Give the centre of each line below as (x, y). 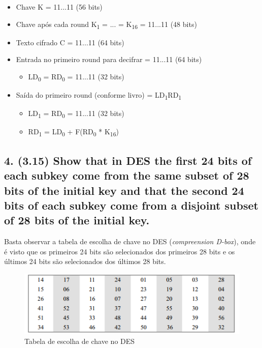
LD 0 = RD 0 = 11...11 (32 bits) (76, 77)
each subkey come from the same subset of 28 (127, 175)
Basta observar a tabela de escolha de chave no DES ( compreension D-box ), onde (130, 241)
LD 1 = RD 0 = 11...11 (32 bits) (76, 114)
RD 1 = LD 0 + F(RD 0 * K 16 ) (73, 132)
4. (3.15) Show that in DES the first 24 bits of (128, 160)
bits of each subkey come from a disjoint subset (131, 205)
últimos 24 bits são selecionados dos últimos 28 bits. (85, 261)
